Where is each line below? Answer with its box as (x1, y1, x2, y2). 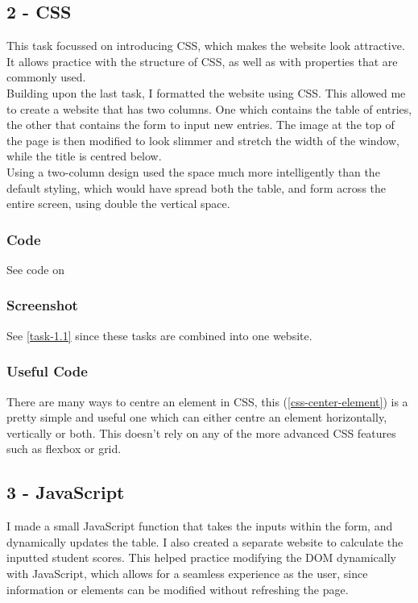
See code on (6, 260, 64, 277)
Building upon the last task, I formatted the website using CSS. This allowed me (6, 84, 406, 101)
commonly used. (6, 69, 86, 85)
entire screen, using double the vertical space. (6, 195, 230, 212)
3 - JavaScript (6, 480, 125, 505)
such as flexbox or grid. (6, 440, 122, 457)
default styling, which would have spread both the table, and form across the (6, 179, 387, 196)
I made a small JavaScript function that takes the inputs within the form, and (6, 518, 393, 534)
